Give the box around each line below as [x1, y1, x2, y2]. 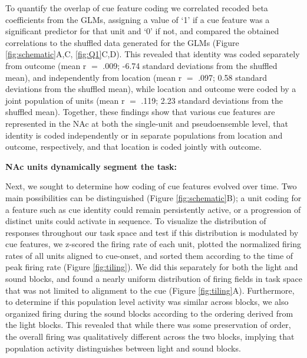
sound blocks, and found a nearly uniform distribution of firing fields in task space [5, 272, 302, 285]
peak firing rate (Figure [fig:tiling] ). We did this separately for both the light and [5, 261, 298, 273]
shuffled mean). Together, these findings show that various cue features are [5, 106, 275, 118]
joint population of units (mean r [5, 94, 125, 106]
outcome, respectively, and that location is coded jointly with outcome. [5, 140, 262, 153]
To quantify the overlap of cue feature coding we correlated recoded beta [5, 2, 268, 14]
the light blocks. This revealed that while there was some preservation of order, [5, 318, 291, 331]
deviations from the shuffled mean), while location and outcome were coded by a [5, 83, 296, 95]
